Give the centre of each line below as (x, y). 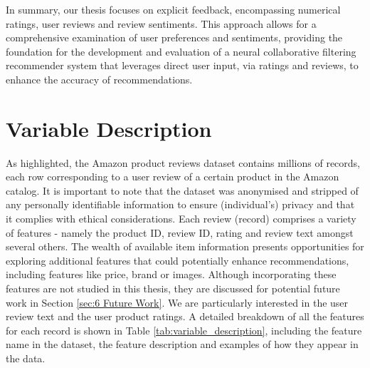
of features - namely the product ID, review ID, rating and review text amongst (180, 232)
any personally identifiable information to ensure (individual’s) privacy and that (180, 204)
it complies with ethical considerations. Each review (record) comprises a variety (181, 219)
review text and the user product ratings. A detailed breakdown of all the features (185, 316)
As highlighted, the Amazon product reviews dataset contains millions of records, (183, 162)
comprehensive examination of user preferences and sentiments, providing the (174, 37)
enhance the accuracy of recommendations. (99, 79)
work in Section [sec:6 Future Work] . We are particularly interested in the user (177, 302)
